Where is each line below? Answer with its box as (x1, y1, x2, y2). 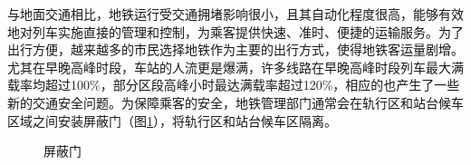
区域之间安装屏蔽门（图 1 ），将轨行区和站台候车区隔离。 (7, 111, 337, 130)
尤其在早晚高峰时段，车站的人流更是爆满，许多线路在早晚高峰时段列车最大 (7, 57, 451, 76)
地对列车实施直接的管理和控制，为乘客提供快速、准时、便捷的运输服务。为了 (7, 22, 464, 41)
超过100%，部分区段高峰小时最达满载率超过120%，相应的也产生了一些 (44, 75, 460, 94)
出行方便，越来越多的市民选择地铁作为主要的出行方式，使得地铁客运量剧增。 (7, 40, 464, 59)
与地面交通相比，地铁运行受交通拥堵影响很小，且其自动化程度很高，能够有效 (7, 5, 464, 23)
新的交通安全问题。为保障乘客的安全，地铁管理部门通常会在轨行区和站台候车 (7, 92, 464, 112)
